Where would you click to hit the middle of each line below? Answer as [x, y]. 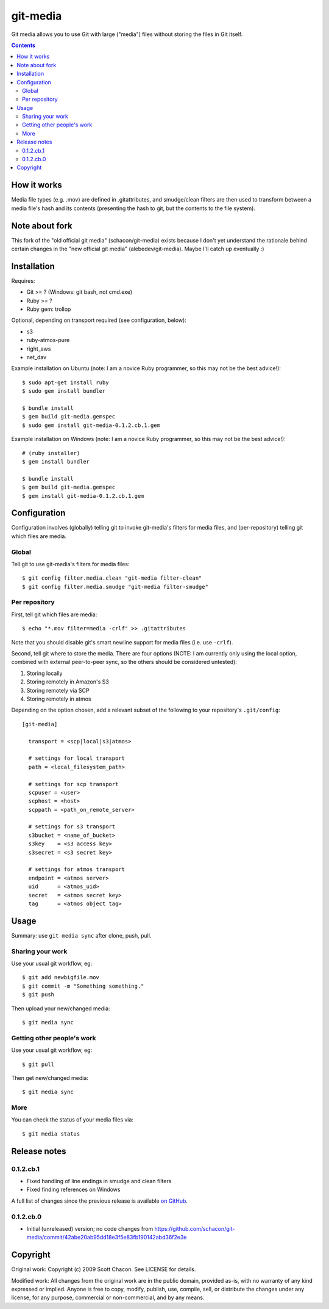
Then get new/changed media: [50, 1077]
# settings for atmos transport [76, 870]
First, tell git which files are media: [54, 614]
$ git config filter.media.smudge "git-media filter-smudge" [115, 587]
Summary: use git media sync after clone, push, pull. [81, 935]
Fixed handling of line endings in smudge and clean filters [99, 1181]
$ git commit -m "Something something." [83, 986]
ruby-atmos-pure [48, 340]
